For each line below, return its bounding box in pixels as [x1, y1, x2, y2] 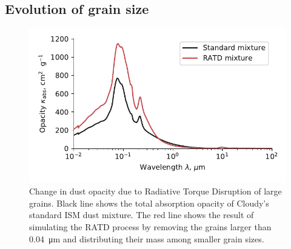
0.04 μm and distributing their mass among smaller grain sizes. [29, 232, 264, 245]
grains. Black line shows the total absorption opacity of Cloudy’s [29, 196, 269, 209]
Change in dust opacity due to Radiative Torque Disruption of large [29, 185, 282, 198]
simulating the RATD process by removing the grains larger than [29, 220, 272, 233]
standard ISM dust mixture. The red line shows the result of [29, 208, 254, 221]
